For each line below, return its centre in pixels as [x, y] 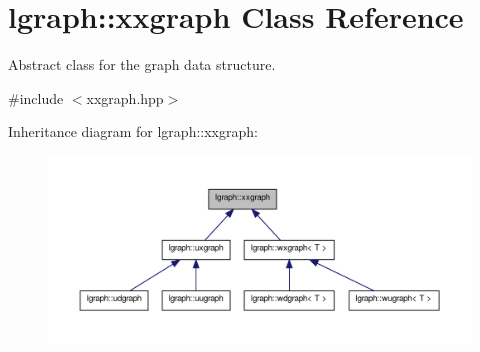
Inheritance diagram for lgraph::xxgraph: [133, 131]
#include [36, 97]
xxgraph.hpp [125, 97]
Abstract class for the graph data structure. [142, 64]
